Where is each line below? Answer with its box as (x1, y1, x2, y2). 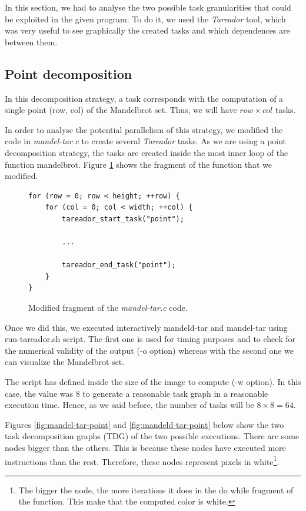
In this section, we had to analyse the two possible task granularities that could (5, 1, 291, 13)
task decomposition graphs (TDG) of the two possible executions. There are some (5, 430, 300, 442)
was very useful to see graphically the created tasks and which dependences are (5, 24, 290, 36)
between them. (5, 35, 58, 48)
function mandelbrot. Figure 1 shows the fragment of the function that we (5, 158, 272, 170)
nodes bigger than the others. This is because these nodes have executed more (5, 442, 286, 454)
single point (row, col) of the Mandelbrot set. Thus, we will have (5, 104, 237, 116)
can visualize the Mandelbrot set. (5, 356, 125, 368)
